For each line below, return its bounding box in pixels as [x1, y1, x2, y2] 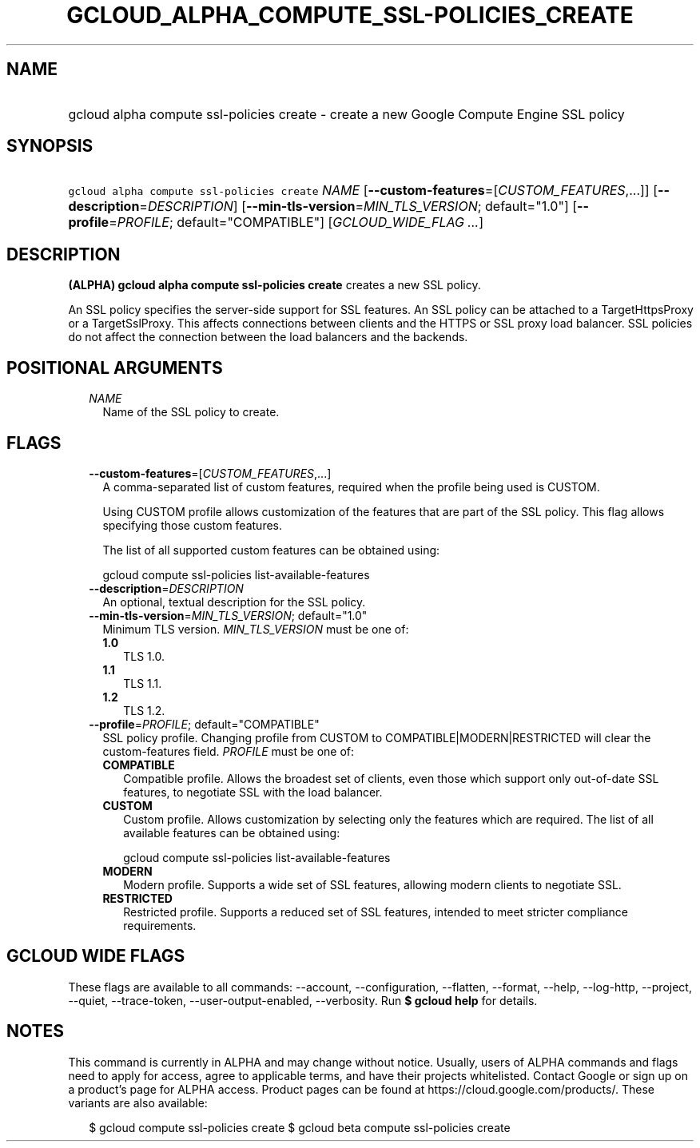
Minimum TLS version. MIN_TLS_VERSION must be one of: [102, 622, 409, 636]
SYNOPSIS [6, 136, 93, 157]
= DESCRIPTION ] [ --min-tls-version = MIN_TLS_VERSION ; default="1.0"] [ [139, 198, 578, 215]
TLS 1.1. [123, 676, 162, 690]
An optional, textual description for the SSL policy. [102, 594, 366, 609]
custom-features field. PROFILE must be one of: [102, 744, 355, 758]
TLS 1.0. [123, 649, 165, 663]
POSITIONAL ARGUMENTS [6, 357, 223, 378]
